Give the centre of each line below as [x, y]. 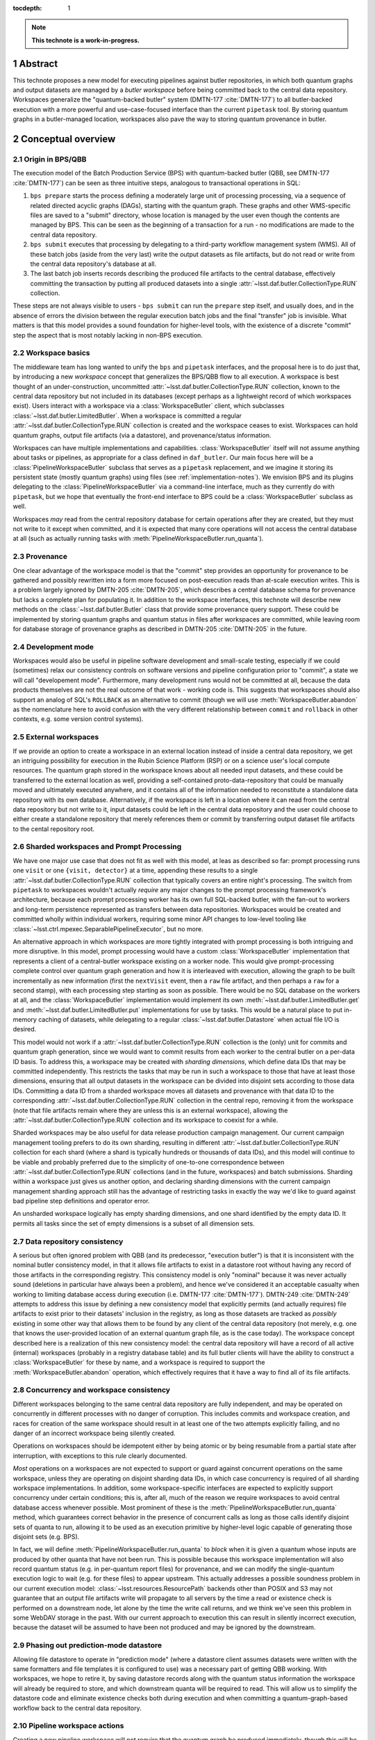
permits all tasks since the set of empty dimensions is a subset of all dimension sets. [134, 1223]
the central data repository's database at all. [93, 264]
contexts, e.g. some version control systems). [78, 719]
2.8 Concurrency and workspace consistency [91, 1390]
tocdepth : [27, 8]
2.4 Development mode [53, 647]
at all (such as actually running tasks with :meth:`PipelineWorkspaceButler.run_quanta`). [138, 539]
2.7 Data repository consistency [68, 1241]
